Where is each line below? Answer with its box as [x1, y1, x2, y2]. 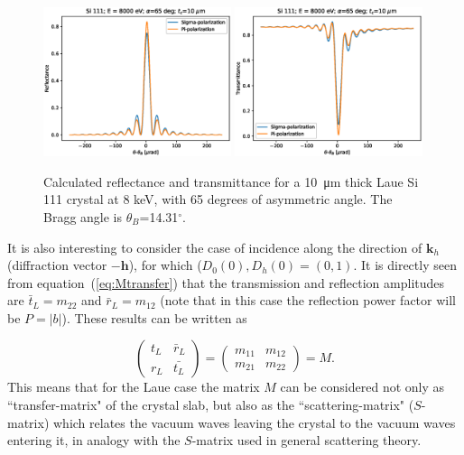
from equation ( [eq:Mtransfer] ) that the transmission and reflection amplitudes [7, 273, 445, 292]
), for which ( [128, 255, 202, 274]
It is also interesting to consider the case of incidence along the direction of [7, 237, 422, 256]
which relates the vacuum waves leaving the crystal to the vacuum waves [52, 413, 456, 432]
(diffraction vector [7, 255, 107, 274]
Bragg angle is [43, 207, 123, 226]
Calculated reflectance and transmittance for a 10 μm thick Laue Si [43, 172, 419, 190]
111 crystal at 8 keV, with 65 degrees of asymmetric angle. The [43, 190, 393, 209]
